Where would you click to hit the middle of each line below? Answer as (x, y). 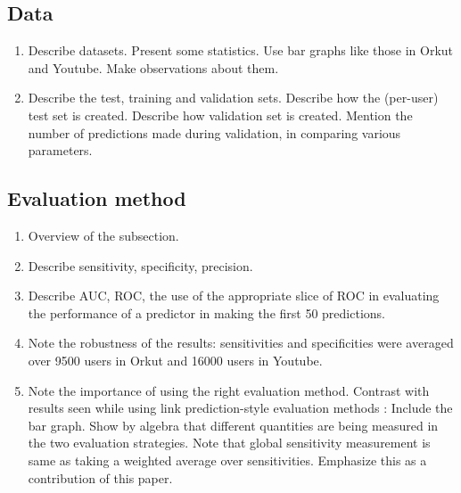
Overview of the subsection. (103, 235)
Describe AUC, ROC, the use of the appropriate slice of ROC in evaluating (234, 296)
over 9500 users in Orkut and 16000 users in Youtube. (175, 360)
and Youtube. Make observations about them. (153, 67)
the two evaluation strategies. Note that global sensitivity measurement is (229, 443)
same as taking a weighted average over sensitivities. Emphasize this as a (227, 460)
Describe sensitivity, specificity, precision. (140, 265)
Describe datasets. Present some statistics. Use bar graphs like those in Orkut (241, 50)
